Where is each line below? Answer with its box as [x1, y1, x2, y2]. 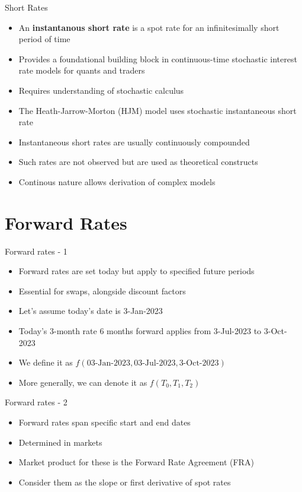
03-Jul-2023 [134, 359, 176, 368]
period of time [18, 33, 70, 45]
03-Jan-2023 [86, 359, 130, 368]
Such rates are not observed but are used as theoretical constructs [18, 155, 258, 168]
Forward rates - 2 [5, 396, 68, 408]
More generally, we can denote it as [18, 376, 147, 388]
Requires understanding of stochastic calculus [18, 84, 184, 96]
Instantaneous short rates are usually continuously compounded [18, 135, 250, 148]
